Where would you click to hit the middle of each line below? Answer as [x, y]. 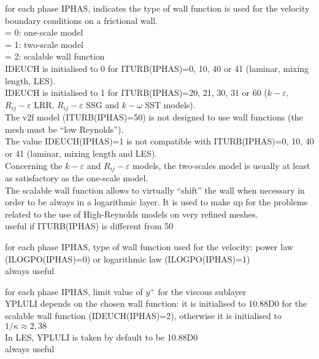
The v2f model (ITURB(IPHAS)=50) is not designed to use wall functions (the [154, 117]
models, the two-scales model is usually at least [221, 165]
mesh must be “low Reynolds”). [64, 129]
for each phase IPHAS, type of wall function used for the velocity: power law [149, 247]
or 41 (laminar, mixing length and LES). [81, 153]
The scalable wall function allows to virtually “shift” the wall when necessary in [155, 190]
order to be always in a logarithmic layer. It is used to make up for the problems [156, 202]
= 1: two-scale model [44, 44]
